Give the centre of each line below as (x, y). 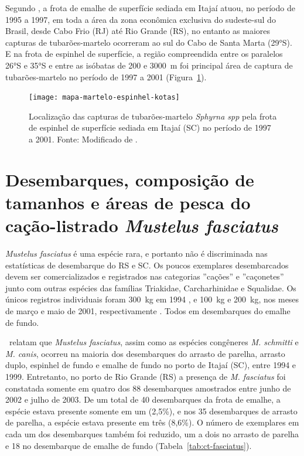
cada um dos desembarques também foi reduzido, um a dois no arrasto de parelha (152, 434)
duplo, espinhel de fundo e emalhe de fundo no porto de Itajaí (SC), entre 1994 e (151, 365)
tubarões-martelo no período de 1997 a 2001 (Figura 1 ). (106, 76)
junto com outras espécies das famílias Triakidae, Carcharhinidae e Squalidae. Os (151, 287)
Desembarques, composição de (130, 179)
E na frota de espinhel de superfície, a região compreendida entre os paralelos (144, 54)
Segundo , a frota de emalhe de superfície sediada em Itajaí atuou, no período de (150, 8)
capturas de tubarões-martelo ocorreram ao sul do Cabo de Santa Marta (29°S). (149, 42)
